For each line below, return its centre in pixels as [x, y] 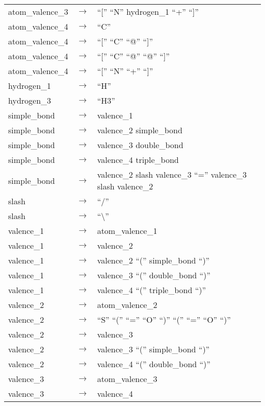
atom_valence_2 [127, 305]
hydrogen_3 [30, 100]
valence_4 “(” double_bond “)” [154, 364]
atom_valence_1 [127, 231]
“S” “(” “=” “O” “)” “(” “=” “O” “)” [164, 319]
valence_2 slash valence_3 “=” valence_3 [172, 174]
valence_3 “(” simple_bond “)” [153, 349]
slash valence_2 [125, 186]
